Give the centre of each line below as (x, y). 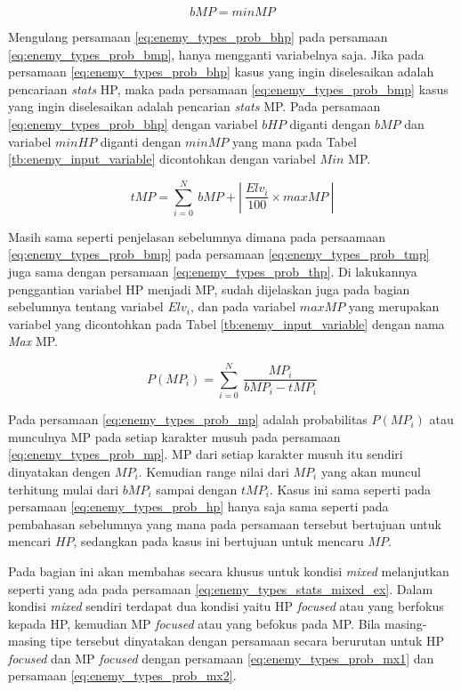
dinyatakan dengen (60, 471)
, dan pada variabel (243, 306)
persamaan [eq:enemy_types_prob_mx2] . (122, 675)
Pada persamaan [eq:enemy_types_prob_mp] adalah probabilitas (188, 419)
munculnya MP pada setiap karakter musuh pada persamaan (174, 436)
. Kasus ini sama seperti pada (350, 489)
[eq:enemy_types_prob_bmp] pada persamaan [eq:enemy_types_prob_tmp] (219, 254)
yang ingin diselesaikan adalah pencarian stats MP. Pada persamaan (194, 106)
